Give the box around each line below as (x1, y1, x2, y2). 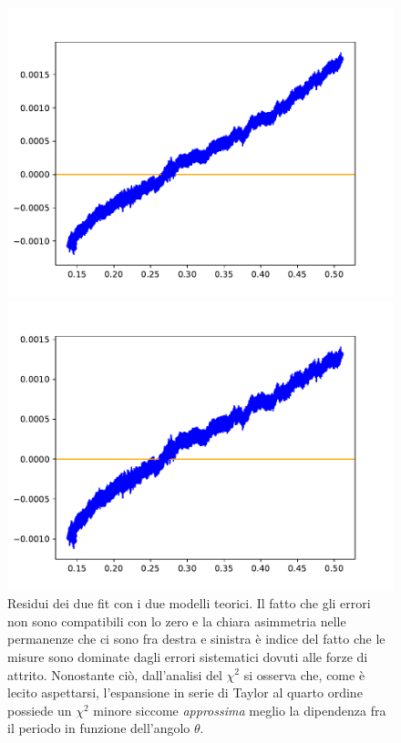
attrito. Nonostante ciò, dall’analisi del (7, 665, 222, 684)
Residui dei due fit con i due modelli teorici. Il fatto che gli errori (7, 594, 371, 613)
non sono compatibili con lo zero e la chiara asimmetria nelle (7, 611, 346, 630)
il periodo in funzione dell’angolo (7, 718, 190, 738)
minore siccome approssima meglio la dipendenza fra (93, 700, 386, 719)
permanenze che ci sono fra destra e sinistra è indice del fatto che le (7, 629, 386, 648)
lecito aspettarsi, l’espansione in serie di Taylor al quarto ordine (7, 683, 363, 702)
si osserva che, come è (243, 665, 365, 684)
